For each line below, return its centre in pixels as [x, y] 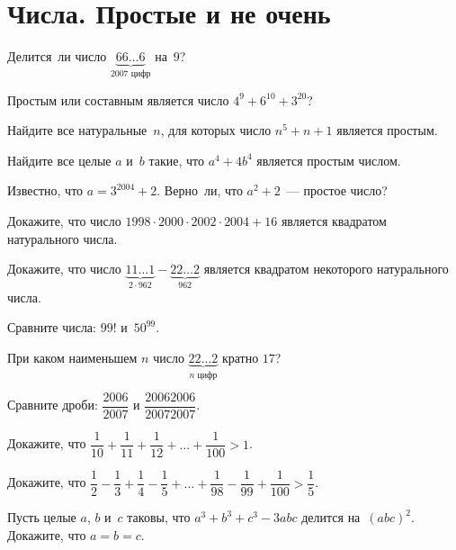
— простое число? [337, 190]
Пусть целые [42, 517]
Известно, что [45, 190]
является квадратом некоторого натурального [326, 269]
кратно [240, 357]
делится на [331, 517]
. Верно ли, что [200, 190]
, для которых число [216, 130]
